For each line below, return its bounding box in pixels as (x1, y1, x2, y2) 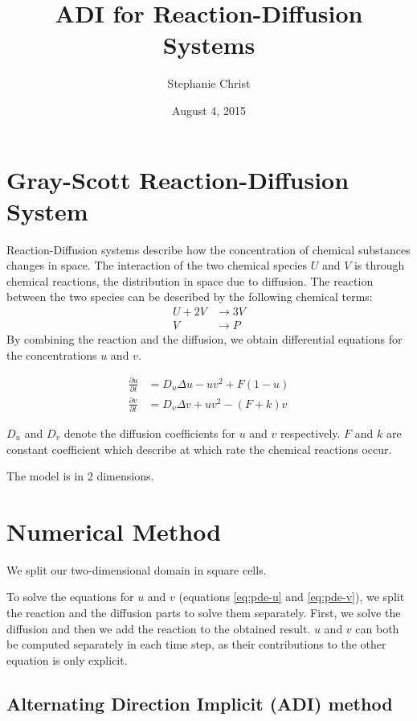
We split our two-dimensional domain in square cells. (6, 561, 267, 578)
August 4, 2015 (172, 101, 246, 118)
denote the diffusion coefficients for (63, 424, 235, 441)
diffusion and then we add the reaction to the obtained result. (6, 620, 311, 637)
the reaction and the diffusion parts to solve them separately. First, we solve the (6, 604, 401, 621)
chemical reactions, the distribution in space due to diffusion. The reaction (6, 272, 374, 289)
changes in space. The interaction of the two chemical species (6, 257, 307, 274)
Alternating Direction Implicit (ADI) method (6, 690, 393, 715)
